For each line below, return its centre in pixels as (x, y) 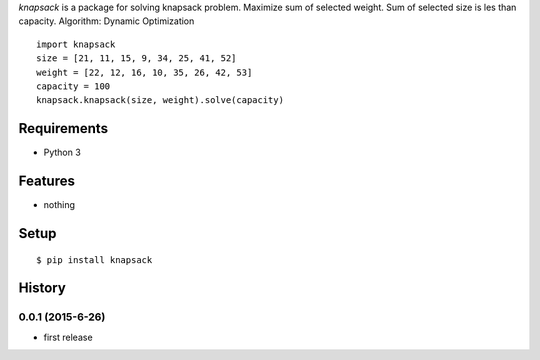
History (42, 288)
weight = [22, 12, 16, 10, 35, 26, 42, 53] (144, 72)
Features (46, 181)
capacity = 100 (73, 86)
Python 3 (62, 152)
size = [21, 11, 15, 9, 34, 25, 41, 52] (136, 58)
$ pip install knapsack (94, 259)
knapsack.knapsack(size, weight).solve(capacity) (160, 100)
